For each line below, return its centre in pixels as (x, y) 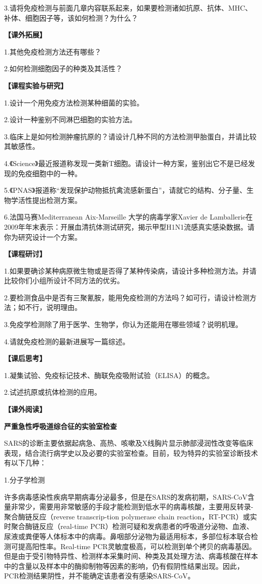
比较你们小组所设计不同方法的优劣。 (64, 280)
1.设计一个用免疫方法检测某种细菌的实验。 (74, 102)
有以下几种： (25, 463)
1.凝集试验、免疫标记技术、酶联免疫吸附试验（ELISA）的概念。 (109, 375)
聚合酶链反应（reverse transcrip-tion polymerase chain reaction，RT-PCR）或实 (130, 516)
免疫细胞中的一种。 (50, 173)
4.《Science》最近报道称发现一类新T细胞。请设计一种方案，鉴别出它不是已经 (126, 163)
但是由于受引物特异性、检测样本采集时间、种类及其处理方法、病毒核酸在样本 (131, 556)
